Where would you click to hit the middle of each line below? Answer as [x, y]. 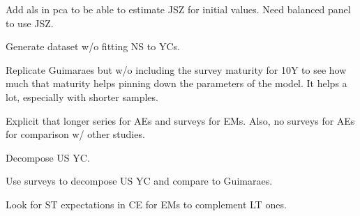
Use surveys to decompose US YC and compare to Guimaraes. [139, 181]
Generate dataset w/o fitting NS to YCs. [93, 46]
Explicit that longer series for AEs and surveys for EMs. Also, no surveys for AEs [180, 120]
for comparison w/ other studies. [75, 134]
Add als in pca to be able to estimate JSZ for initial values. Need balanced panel [178, 9]
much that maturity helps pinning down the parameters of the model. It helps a [177, 83]
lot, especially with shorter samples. [82, 97]
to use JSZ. [30, 23]
